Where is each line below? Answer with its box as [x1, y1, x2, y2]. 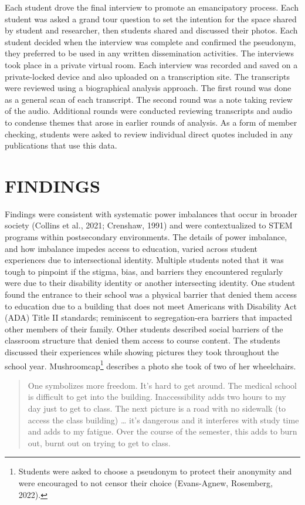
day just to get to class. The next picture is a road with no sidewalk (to [28, 402, 286, 414]
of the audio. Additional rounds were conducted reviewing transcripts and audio [5, 105, 293, 117]
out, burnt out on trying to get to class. [28, 436, 171, 449]
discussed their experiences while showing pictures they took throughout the [5, 345, 279, 358]
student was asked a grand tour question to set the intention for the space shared [5, 12, 297, 25]
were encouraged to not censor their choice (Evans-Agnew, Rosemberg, [18, 476, 273, 489]
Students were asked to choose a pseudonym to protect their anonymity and [18, 465, 292, 477]
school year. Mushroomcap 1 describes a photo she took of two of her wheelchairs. [5, 358, 296, 372]
